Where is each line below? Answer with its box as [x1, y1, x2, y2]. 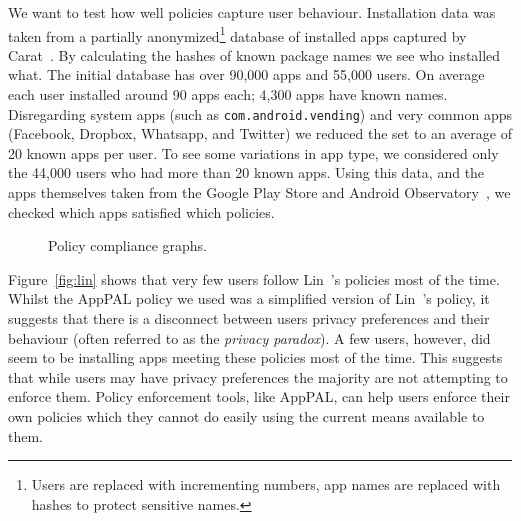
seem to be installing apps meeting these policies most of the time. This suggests [8, 347, 503, 368]
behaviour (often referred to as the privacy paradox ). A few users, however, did [8, 327, 491, 348]
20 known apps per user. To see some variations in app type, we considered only [8, 142, 499, 163]
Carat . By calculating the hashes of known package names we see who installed [8, 44, 501, 65]
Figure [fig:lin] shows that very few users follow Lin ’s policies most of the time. [8, 268, 500, 289]
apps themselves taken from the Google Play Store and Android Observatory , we [8, 182, 511, 203]
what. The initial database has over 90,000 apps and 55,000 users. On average [8, 64, 485, 85]
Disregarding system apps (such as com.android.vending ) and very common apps [8, 103, 512, 124]
